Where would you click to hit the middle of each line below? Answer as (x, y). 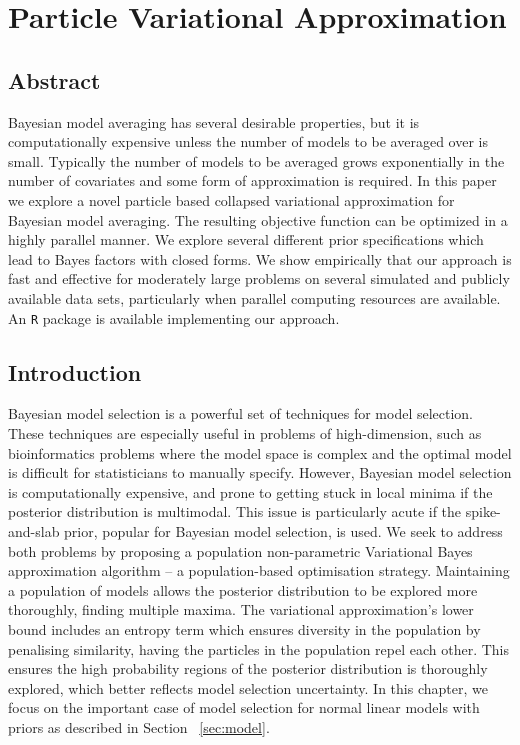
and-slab (34, 530)
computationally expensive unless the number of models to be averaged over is (248, 141)
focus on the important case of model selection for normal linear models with (244, 707)
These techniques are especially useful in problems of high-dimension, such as (245, 432)
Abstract (54, 79)
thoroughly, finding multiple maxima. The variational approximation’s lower (241, 609)
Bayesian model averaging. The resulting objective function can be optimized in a (258, 219)
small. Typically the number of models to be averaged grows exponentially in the (256, 160)
